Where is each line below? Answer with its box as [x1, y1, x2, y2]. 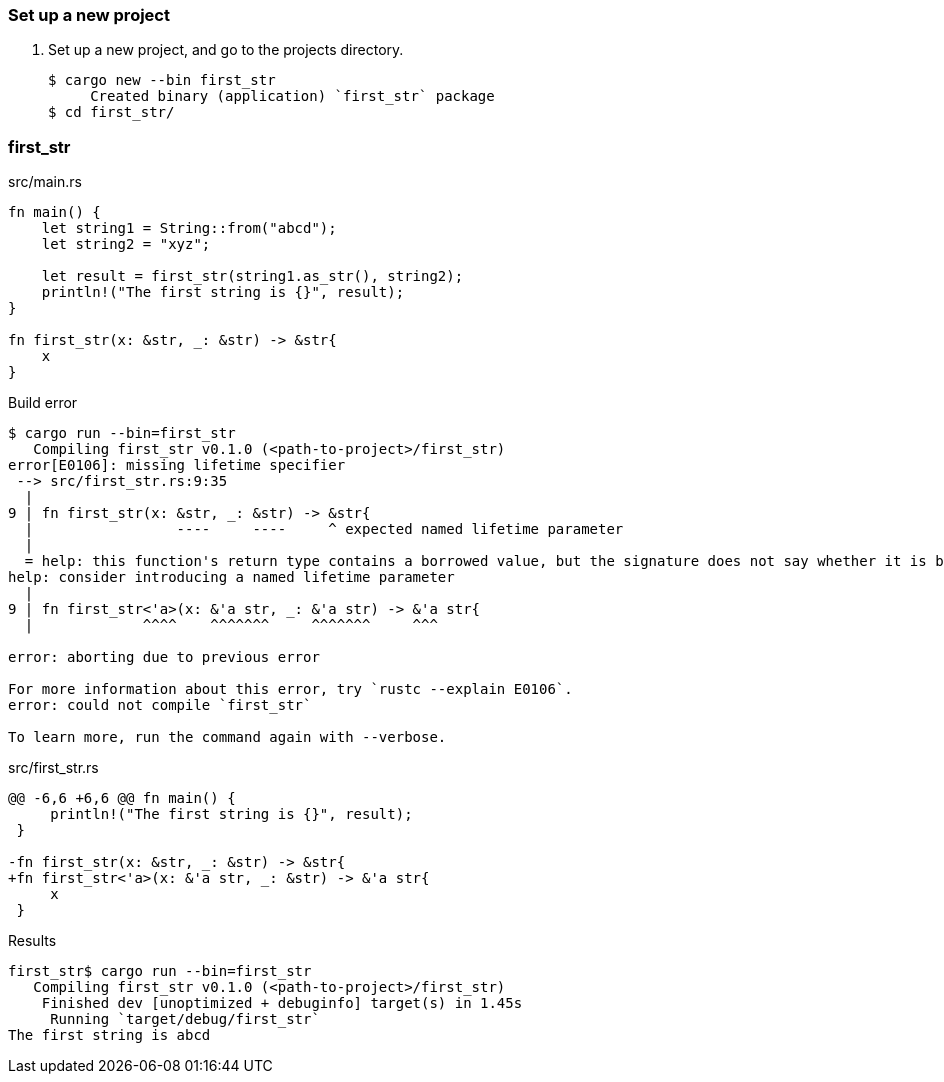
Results [8, 932, 57, 950]
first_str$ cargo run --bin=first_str [8, 963, 312, 980]
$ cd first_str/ [48, 104, 175, 121]
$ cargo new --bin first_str [48, 72, 276, 89]
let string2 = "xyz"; [41, 236, 211, 253]
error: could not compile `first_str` [8, 697, 312, 714]
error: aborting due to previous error [8, 649, 320, 666]
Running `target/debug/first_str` [50, 1011, 320, 1028]
